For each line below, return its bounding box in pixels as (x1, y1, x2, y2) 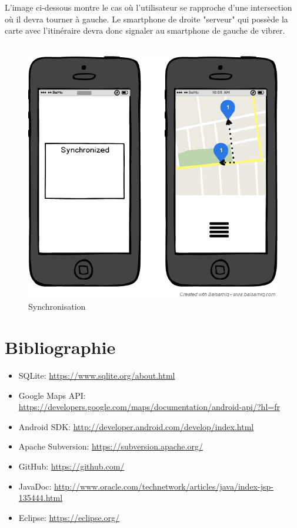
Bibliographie (5, 335, 116, 359)
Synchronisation (28, 300, 86, 313)
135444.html (18, 491, 63, 504)
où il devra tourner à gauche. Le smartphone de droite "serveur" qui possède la (5, 12, 288, 25)
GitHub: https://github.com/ (18, 460, 125, 473)
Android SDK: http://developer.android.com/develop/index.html (18, 420, 254, 432)
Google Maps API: (18, 389, 86, 401)
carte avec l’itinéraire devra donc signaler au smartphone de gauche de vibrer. (5, 24, 285, 37)
